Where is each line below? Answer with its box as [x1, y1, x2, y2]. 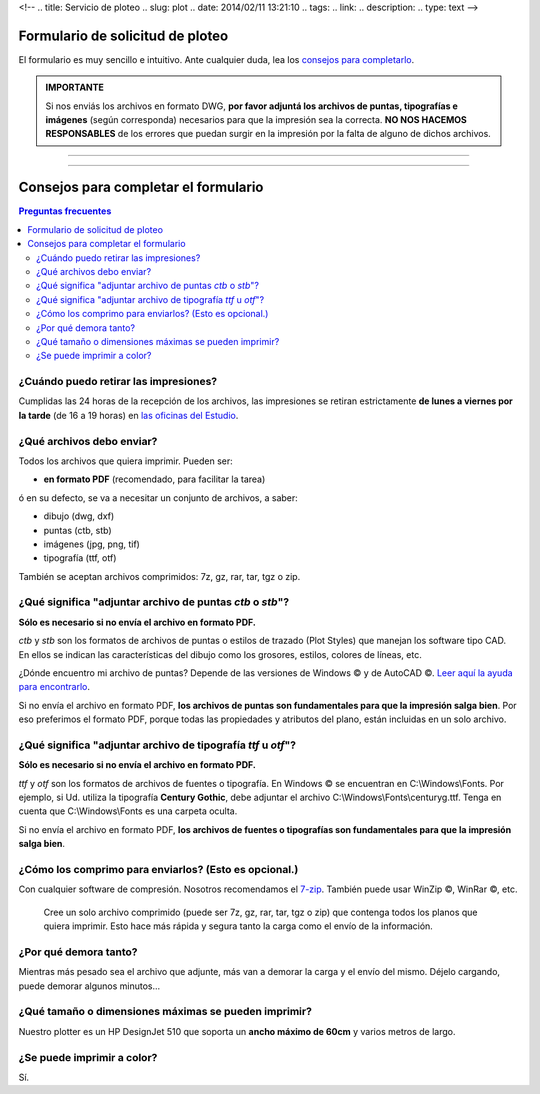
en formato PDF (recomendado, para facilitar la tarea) [43, 473, 266, 485]
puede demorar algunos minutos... [18, 980, 161, 992]
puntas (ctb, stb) [43, 524, 112, 536]
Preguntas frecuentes [18, 205, 112, 217]
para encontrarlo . [18, 681, 90, 693]
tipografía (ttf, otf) [43, 552, 117, 564]
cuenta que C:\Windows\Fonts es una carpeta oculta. [18, 805, 238, 817]
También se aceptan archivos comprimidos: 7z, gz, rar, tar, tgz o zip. [18, 570, 301, 582]
